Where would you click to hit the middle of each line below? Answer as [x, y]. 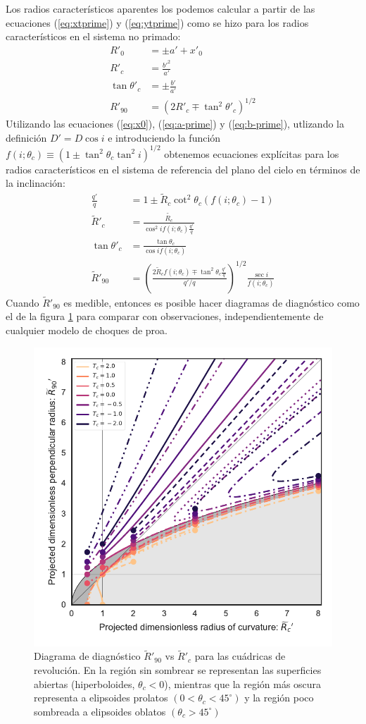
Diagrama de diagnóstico [87, 656]
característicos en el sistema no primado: [93, 36]
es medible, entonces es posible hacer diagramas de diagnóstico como [212, 302]
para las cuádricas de [240, 656]
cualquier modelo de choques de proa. [87, 330]
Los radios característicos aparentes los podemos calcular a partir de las [160, 8]
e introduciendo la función [164, 137]
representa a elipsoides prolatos [101, 698]
